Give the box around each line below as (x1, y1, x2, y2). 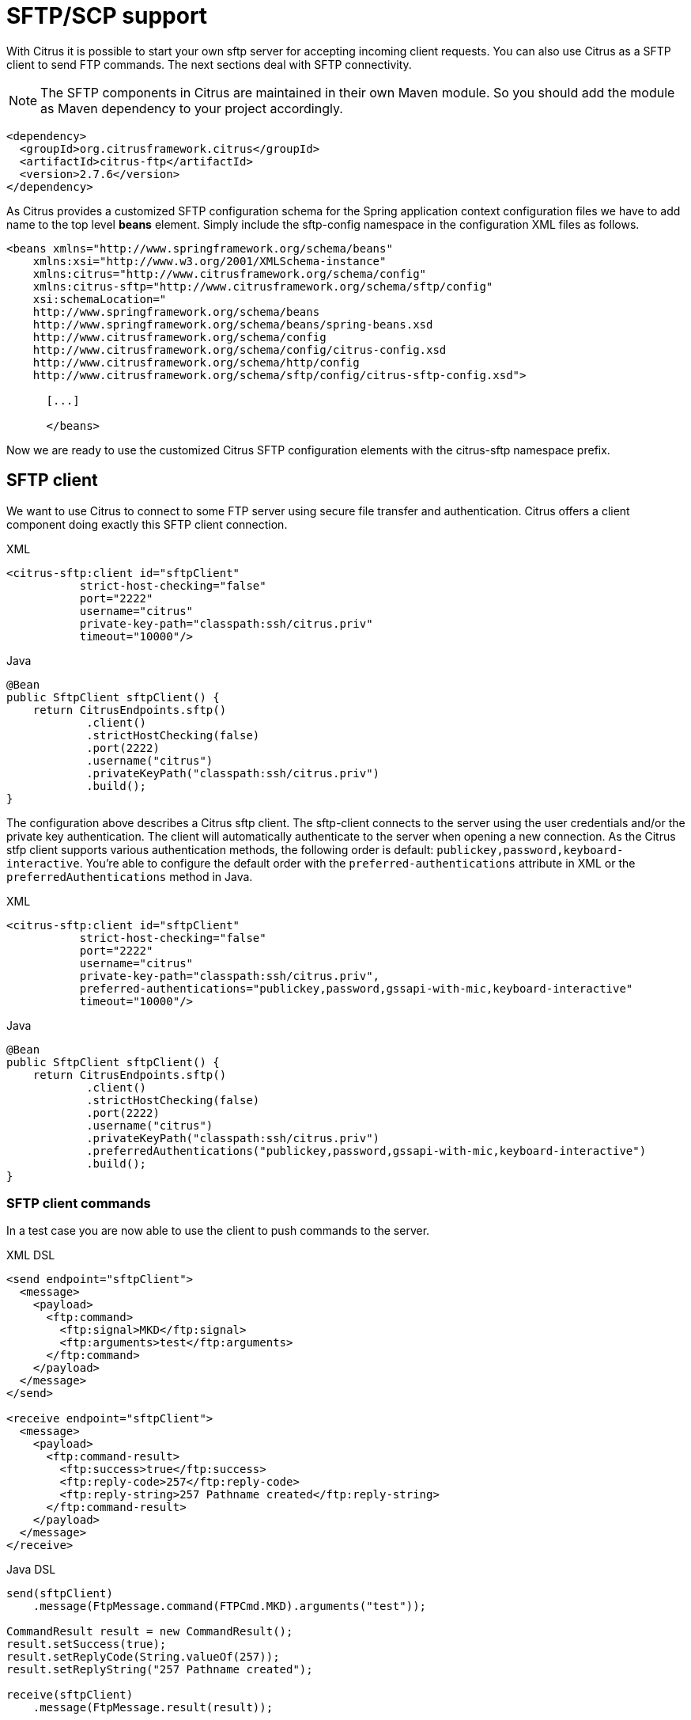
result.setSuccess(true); (6, 1638, 167, 1651)
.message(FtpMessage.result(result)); (32, 1701, 274, 1714)
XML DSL (6, 1248, 55, 1262)
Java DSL (6, 1562, 56, 1577)
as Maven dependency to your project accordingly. (40, 100, 343, 116)
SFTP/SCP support (6, 2, 208, 29)
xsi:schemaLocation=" (32, 292, 167, 306)
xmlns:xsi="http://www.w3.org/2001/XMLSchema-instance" (32, 254, 387, 268)
